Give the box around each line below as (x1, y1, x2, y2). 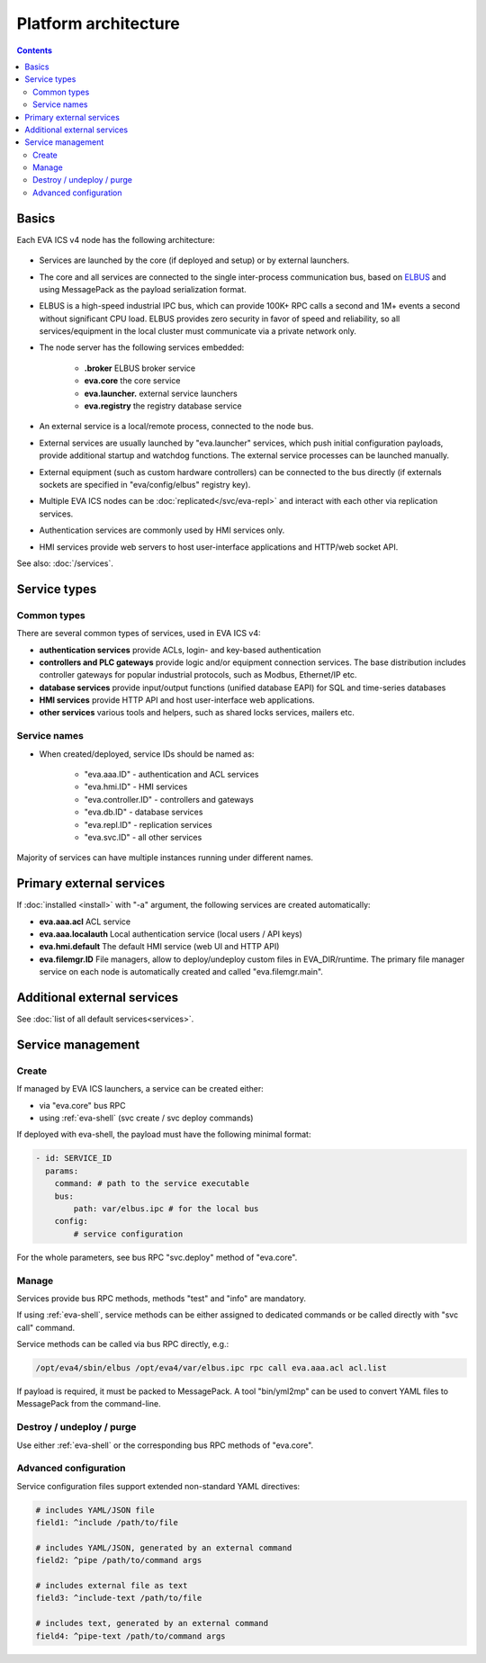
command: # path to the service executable (54, 1179, 249, 1189)
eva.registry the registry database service (84, 400, 242, 411)
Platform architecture (16, 13, 180, 33)
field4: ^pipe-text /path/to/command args (35, 1631, 226, 1641)
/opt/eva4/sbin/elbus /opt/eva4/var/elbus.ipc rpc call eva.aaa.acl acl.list (35, 1363, 387, 1373)
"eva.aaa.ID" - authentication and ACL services (84, 769, 259, 779)
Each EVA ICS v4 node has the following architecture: (16, 234, 215, 245)
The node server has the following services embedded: (39, 342, 245, 353)
